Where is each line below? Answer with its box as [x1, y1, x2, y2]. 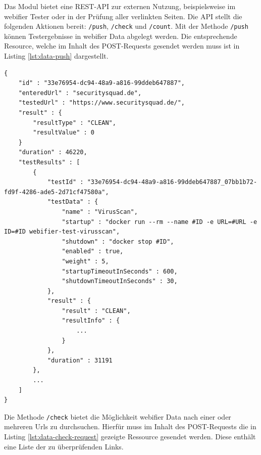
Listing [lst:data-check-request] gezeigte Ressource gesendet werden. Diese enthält [4, 431, 256, 442]
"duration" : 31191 [47, 356, 113, 364]
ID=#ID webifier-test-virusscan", [4, 228, 120, 236]
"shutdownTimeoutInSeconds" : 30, [62, 278, 178, 285]
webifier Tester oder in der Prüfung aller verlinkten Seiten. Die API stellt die [4, 11, 242, 21]
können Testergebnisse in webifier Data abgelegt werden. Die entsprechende [4, 30, 237, 41]
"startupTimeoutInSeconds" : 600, [62, 267, 178, 275]
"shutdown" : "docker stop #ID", [62, 238, 174, 245]
